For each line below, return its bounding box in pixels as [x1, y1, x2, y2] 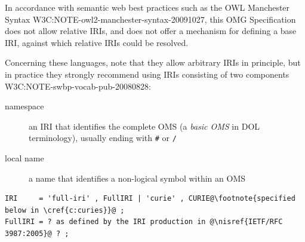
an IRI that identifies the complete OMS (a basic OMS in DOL [29, 120, 260, 132]
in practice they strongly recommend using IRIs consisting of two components [5, 68, 289, 80]
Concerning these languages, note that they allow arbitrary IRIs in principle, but [5, 56, 301, 69]
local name [5, 152, 44, 164]
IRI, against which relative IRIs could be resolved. [5, 36, 189, 48]
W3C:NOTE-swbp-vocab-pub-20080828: [5, 79, 151, 92]
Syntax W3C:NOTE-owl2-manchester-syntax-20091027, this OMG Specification [5, 13, 296, 25]
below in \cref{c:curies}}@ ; [5, 206, 125, 215]
